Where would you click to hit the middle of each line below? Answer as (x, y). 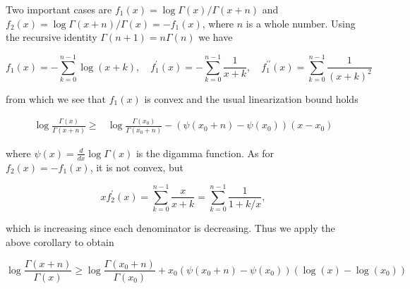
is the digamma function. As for (205, 153)
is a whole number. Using (301, 23)
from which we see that (56, 98)
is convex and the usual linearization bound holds (251, 98)
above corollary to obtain (60, 241)
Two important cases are (59, 9)
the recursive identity (52, 37)
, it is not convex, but (137, 167)
